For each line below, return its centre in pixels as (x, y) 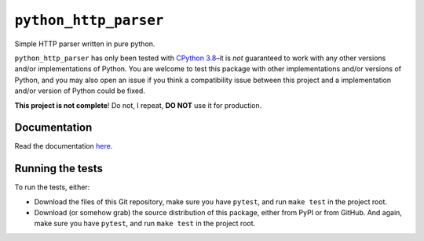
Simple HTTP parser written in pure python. (85, 44)
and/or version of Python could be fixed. (80, 91)
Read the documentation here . (64, 146)
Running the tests (59, 169)
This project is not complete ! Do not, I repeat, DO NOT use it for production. (138, 105)
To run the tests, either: (52, 187)
